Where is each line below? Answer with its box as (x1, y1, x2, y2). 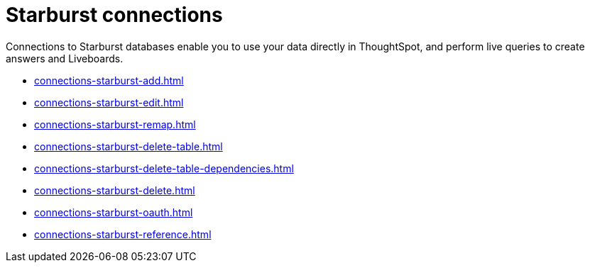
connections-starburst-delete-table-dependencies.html (34, 162, 294, 174)
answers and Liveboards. (6, 52, 124, 65)
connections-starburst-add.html (34, 74, 184, 86)
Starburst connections (6, 3, 223, 27)
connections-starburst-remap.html (34, 118, 196, 130)
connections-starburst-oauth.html (34, 206, 193, 218)
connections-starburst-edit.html (34, 96, 184, 108)
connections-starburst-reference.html (34, 228, 212, 240)
